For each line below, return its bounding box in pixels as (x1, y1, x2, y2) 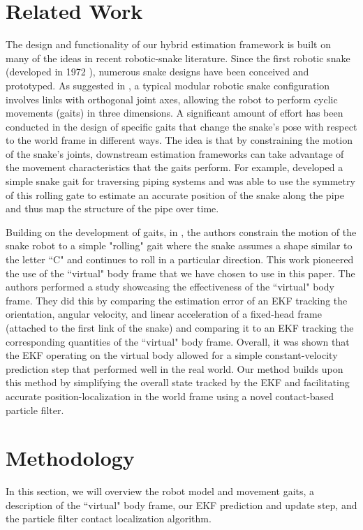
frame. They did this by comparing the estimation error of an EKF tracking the (6, 293, 348, 307)
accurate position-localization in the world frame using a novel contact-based (6, 388, 334, 403)
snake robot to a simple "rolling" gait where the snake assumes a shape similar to (6, 238, 353, 253)
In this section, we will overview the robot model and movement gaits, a (6, 484, 315, 499)
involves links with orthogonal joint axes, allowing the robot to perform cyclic (6, 91, 338, 106)
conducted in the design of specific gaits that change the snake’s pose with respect (6, 119, 357, 133)
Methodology (6, 443, 135, 472)
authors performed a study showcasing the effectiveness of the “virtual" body (6, 279, 334, 294)
